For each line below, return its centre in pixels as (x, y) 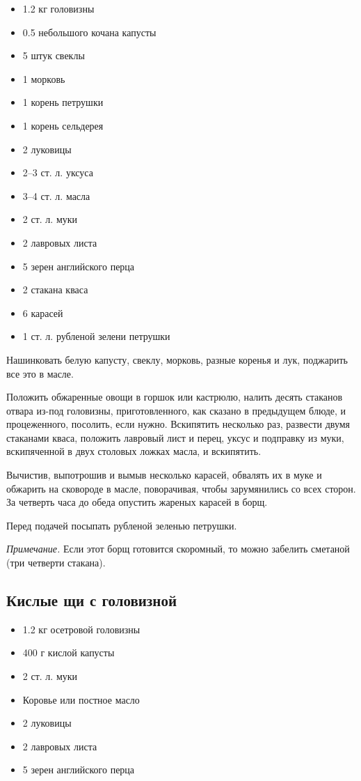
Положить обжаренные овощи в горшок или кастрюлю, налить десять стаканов (175, 397)
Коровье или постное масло (81, 699)
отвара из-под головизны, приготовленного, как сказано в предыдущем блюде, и (176, 410)
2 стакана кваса (55, 289)
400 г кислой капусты (69, 652)
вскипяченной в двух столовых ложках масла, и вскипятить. (134, 451)
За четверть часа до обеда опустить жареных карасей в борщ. (137, 502)
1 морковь (44, 78)
